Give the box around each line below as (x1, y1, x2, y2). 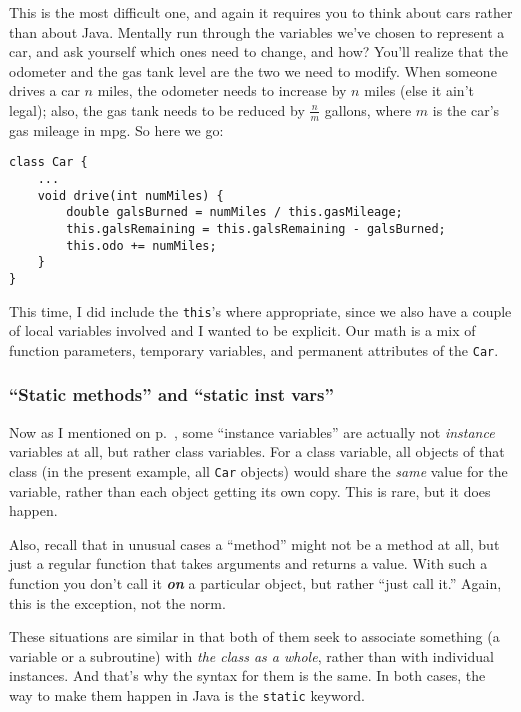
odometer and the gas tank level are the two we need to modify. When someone (9, 60, 497, 81)
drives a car (9, 80, 80, 101)
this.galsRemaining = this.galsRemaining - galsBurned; (66, 222, 446, 237)
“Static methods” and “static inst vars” (9, 382, 334, 407)
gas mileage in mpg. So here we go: (9, 119, 224, 140)
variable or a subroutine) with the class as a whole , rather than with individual (9, 645, 494, 666)
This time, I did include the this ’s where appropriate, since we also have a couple (9, 300, 512, 321)
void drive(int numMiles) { (37, 188, 224, 203)
